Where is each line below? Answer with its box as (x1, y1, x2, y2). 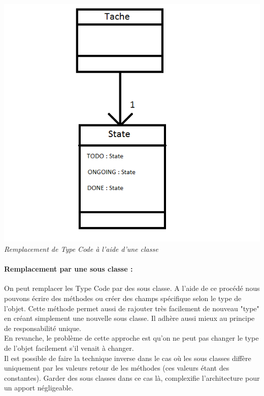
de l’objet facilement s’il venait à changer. (4, 342, 134, 353)
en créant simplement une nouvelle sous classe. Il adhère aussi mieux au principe (4, 313, 255, 323)
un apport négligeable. (4, 382, 74, 393)
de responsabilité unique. (4, 322, 81, 333)
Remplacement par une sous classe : (4, 263, 133, 274)
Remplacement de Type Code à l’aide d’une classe (4, 243, 158, 254)
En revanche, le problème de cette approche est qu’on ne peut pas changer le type (4, 333, 259, 343)
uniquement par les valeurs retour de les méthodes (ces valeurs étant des (4, 362, 229, 373)
